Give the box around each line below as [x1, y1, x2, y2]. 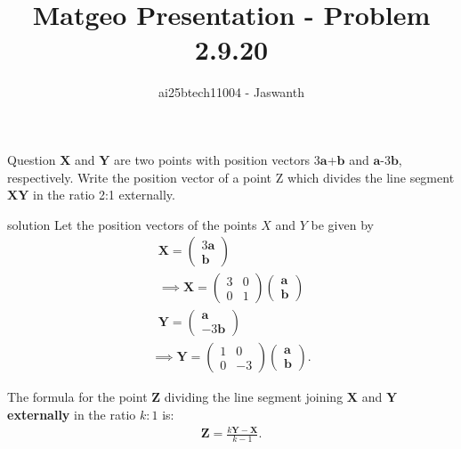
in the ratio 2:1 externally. [33, 185, 175, 204]
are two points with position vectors [114, 150, 311, 168]
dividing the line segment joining [164, 388, 344, 406]
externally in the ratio [7, 405, 136, 423]
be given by [311, 215, 374, 233]
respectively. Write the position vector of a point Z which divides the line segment [7, 167, 455, 186]
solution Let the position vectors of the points [7, 215, 257, 233]
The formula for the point [7, 388, 148, 406]
